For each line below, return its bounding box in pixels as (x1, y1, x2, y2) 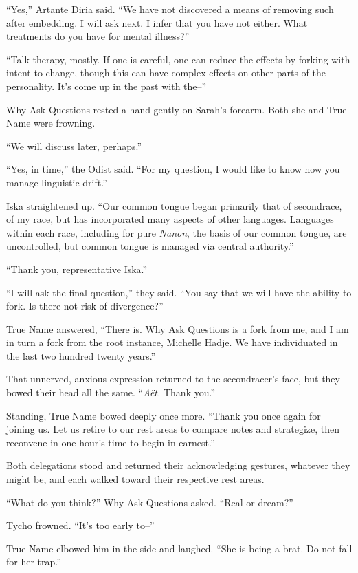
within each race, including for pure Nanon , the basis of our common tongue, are (6, 225, 347, 239)
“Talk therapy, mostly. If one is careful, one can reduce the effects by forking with (6, 52, 350, 66)
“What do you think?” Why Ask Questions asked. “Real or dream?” (6, 495, 293, 509)
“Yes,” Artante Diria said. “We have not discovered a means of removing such (6, 2, 334, 16)
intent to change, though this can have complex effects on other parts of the (6, 65, 326, 80)
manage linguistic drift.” (6, 175, 107, 189)
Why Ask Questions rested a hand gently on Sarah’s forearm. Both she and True (6, 102, 347, 116)
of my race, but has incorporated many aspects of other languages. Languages (6, 212, 334, 226)
